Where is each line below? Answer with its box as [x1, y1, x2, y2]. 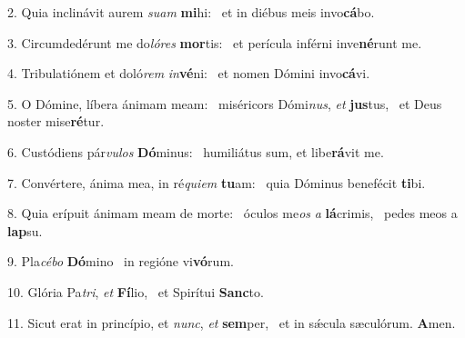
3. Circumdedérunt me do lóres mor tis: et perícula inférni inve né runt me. [7, 33, 422, 52]
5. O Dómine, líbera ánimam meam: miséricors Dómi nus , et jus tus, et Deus [7, 94, 442, 113]
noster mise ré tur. [7, 112, 105, 131]
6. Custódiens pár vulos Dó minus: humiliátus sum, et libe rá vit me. [7, 142, 384, 161]
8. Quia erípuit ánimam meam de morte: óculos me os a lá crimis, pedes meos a [7, 204, 458, 223]
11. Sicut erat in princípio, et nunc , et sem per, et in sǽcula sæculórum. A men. [7, 313, 456, 332]
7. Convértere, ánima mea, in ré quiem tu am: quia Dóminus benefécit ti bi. [7, 173, 426, 192]
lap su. [7, 221, 43, 240]
